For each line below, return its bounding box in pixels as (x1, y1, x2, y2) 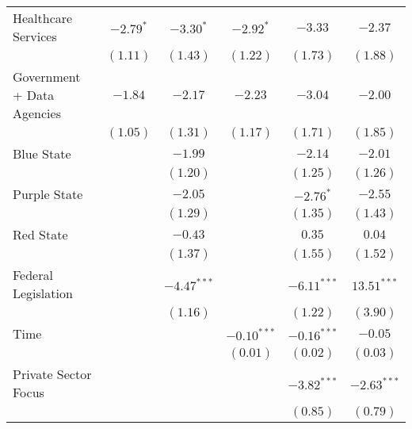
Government (13, 67, 81, 86)
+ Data (13, 86, 55, 104)
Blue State (13, 144, 71, 163)
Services (13, 27, 57, 45)
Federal (13, 266, 53, 284)
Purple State (13, 185, 83, 203)
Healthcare (13, 9, 73, 27)
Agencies (13, 104, 61, 122)
